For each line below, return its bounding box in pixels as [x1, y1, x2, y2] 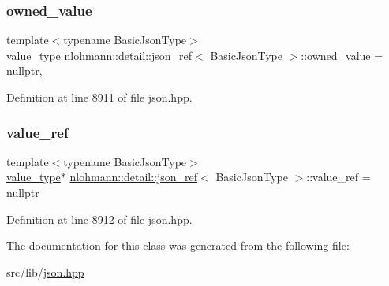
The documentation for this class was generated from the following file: [6, 237, 350, 254]
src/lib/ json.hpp [6, 263, 84, 280]
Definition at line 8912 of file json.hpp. [6, 210, 193, 227]
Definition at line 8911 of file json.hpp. [6, 89, 193, 105]
